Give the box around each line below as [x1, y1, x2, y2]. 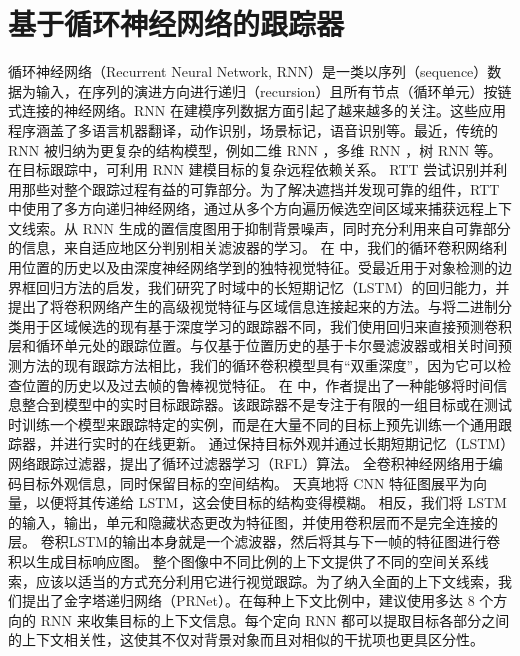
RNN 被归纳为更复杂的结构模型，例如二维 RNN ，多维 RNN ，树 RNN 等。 [8, 139, 502, 160]
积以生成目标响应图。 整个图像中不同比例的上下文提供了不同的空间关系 [8, 550, 475, 571]
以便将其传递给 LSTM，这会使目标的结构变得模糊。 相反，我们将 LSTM [35, 492, 507, 513]
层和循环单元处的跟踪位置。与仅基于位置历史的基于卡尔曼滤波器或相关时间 [8, 335, 498, 356]
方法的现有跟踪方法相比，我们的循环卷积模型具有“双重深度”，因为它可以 [21, 355, 498, 376]
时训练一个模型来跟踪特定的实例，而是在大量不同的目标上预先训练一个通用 [8, 413, 498, 434]
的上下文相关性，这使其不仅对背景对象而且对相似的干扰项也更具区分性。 [8, 629, 484, 650]
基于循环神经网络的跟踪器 [8, 3, 345, 44]
